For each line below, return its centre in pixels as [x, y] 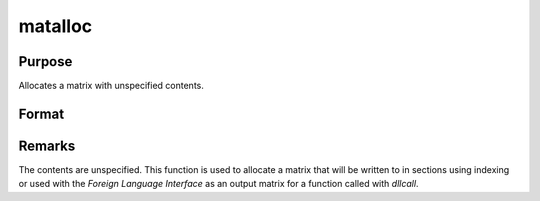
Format [41, 113]
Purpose [45, 61]
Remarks [47, 145]
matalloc [55, 26]
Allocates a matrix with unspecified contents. [111, 86]
